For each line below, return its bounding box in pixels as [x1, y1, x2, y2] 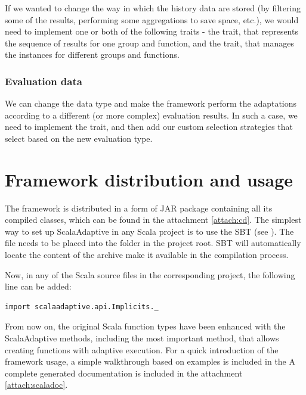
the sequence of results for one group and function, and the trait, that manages [5, 36, 295, 49]
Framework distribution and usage [5, 167, 293, 191]
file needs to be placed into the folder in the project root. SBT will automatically [5, 237, 301, 249]
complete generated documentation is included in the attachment [5, 366, 243, 379]
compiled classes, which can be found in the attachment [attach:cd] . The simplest [5, 213, 302, 226]
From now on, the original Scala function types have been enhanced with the [5, 320, 286, 332]
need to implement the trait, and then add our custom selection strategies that [5, 120, 293, 133]
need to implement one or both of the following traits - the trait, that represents [5, 25, 298, 38]
